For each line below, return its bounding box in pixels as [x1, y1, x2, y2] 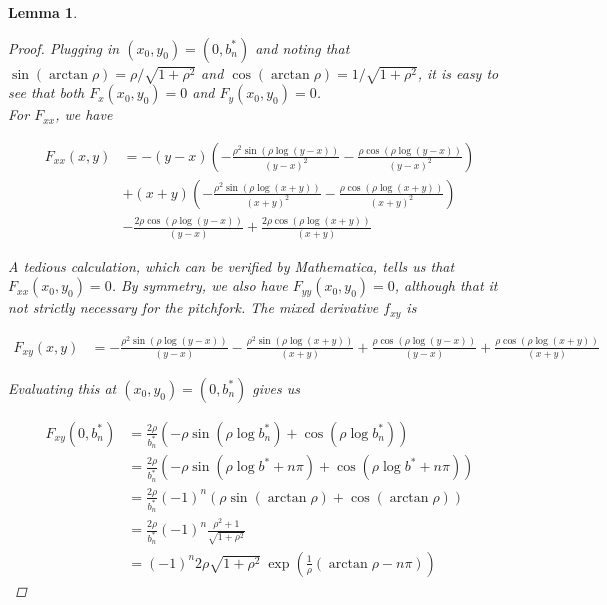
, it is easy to [417, 62, 499, 83]
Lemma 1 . [8, 2, 78, 22]
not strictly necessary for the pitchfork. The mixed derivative [8, 297, 379, 318]
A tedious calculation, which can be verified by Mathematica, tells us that [8, 255, 455, 276]
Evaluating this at [8, 377, 117, 398]
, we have [55, 104, 113, 125]
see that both [8, 82, 85, 103]
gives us [252, 377, 300, 398]
